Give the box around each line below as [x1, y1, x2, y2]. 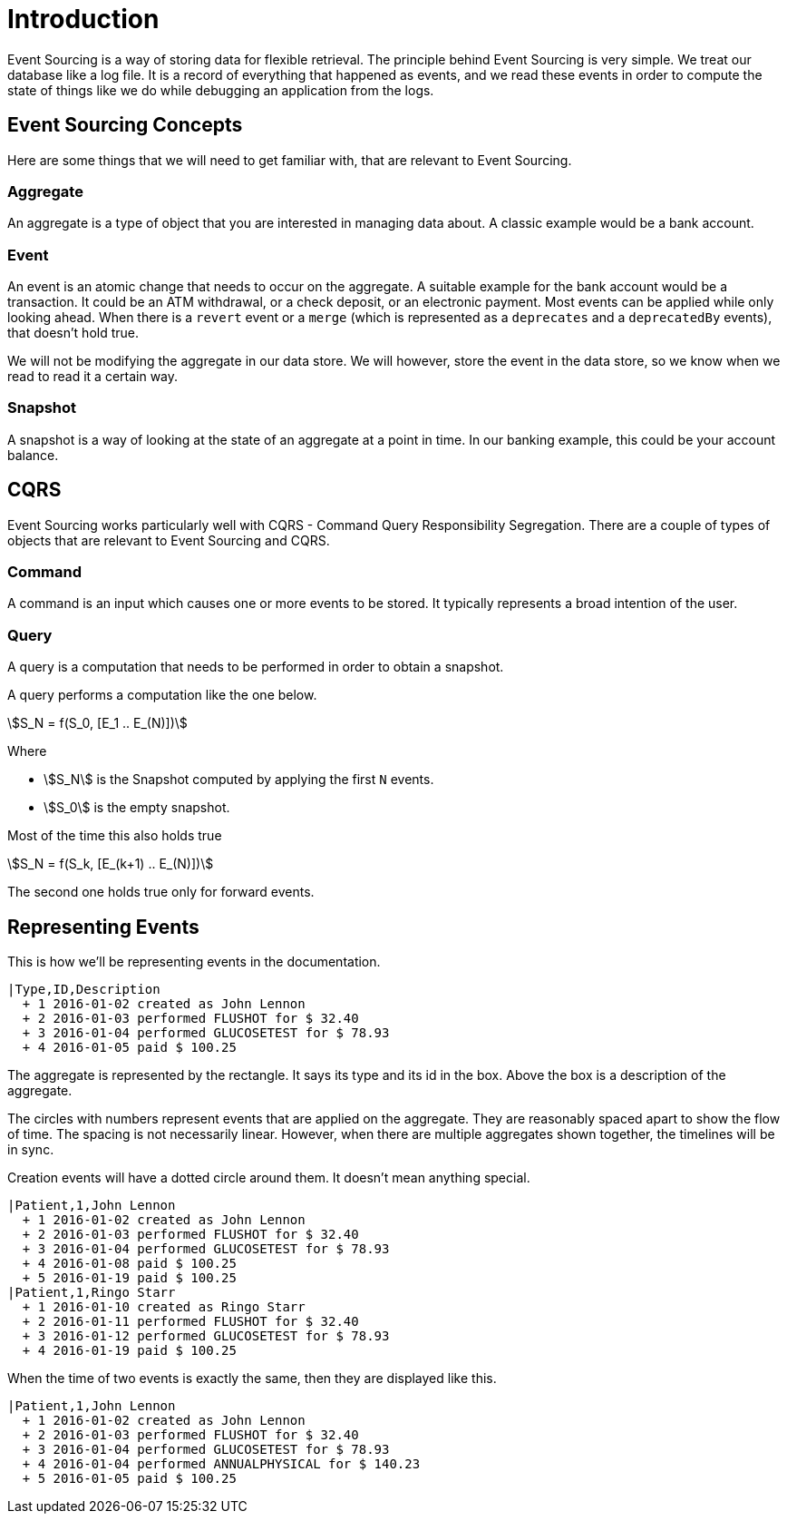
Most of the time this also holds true [7, 828, 222, 844]
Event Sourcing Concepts [7, 113, 243, 137]
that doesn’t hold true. [7, 325, 140, 341]
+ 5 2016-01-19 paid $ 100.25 [22, 1271, 237, 1286]
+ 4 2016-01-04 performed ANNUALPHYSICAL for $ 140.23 [22, 1457, 421, 1472]
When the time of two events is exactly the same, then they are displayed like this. [7, 1370, 497, 1387]
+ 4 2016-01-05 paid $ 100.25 [22, 1040, 237, 1055]
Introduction [7, 4, 160, 34]
